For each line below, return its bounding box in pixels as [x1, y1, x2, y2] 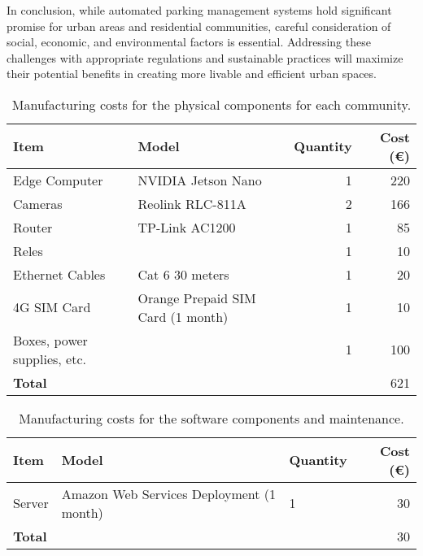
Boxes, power [13, 330, 88, 350]
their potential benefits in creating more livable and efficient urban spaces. [7, 65, 377, 82]
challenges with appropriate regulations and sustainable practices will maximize [7, 49, 403, 66]
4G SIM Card [13, 298, 91, 317]
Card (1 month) [137, 306, 229, 326]
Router [13, 217, 53, 237]
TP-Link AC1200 [137, 217, 236, 237]
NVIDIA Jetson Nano [137, 170, 262, 189]
